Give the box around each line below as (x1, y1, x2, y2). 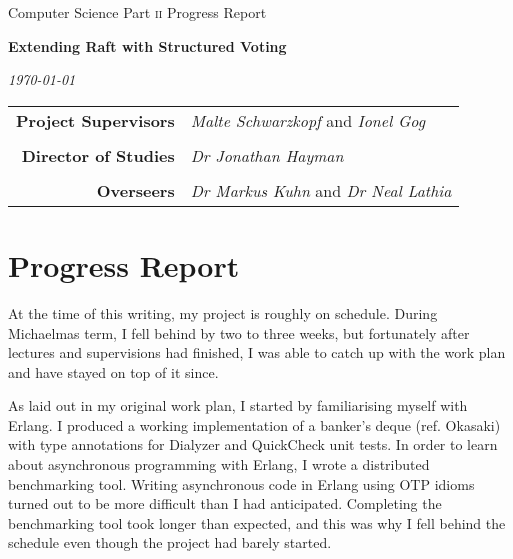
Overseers (96, 178, 175, 202)
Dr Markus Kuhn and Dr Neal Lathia (190, 178, 452, 202)
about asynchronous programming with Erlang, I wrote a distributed (8, 454, 430, 475)
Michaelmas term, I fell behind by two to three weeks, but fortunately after (8, 322, 470, 343)
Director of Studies (21, 143, 175, 167)
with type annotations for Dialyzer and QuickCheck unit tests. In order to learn (8, 434, 498, 455)
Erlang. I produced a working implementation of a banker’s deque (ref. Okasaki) (8, 414, 501, 435)
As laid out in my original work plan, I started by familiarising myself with (8, 395, 468, 416)
